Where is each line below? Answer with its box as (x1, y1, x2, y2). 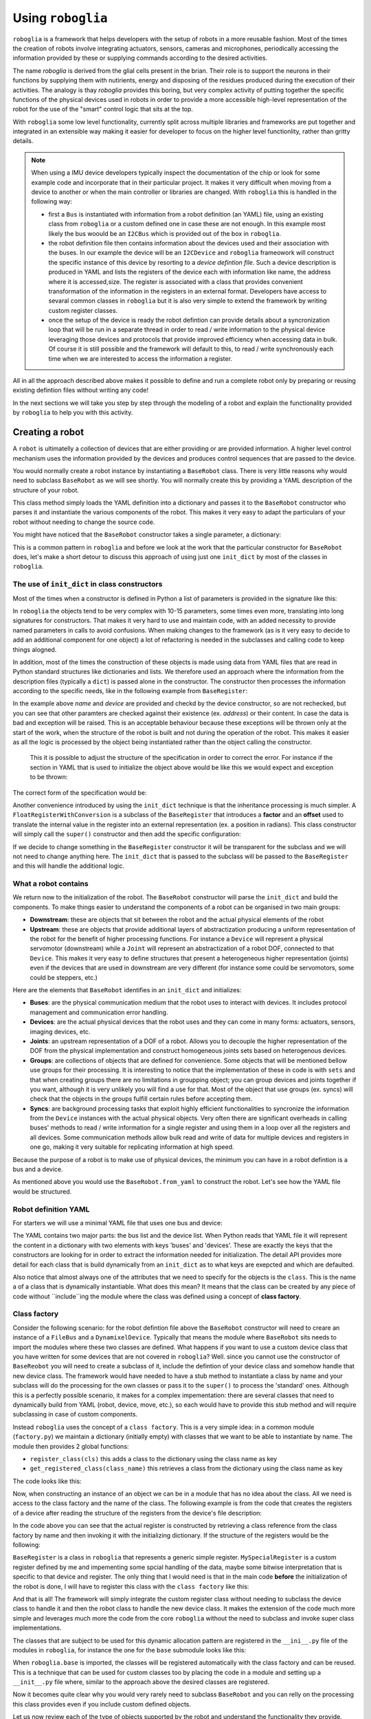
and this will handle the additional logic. (12, 862, 125, 870)
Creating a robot (12, 426, 85, 438)
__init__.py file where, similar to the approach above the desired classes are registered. (12, 1678, 269, 1686)
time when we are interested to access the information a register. (48, 354, 233, 362)
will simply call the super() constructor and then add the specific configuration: (12, 830, 242, 838)
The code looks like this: (12, 1477, 82, 1485)
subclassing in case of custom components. (12, 1410, 137, 1419)
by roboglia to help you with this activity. (12, 408, 133, 417)
